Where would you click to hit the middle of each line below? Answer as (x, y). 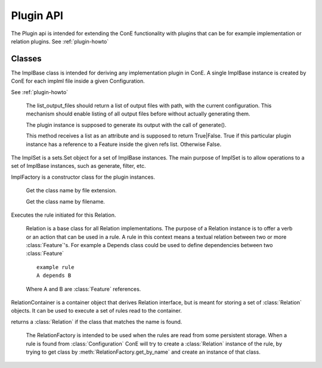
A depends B (54, 276)
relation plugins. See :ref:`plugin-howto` (60, 41)
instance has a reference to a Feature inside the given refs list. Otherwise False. (124, 144)
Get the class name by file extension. (71, 191)
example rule (55, 267)
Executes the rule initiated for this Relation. (64, 215)
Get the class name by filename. (66, 201)
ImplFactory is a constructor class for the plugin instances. (83, 177)
